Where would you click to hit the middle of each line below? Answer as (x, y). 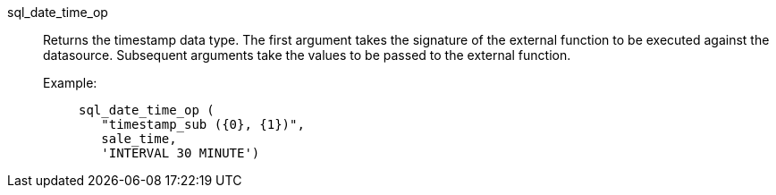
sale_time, (139, 139)
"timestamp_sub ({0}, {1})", (203, 124)
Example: (70, 83)
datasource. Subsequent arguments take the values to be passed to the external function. (307, 55)
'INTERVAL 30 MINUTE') (181, 153)
